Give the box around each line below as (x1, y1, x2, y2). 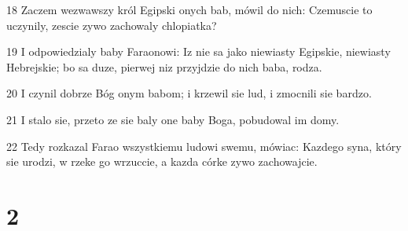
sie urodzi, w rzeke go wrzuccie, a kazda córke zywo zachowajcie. (6, 153, 318, 170)
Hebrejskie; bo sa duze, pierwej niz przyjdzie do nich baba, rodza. (6, 58, 322, 75)
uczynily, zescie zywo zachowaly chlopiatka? (6, 16, 217, 33)
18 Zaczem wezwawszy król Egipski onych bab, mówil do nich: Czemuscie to (6, 2, 373, 17)
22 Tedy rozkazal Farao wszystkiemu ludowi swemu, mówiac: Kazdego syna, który (6, 137, 402, 154)
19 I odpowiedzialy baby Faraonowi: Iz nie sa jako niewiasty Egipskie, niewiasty (6, 43, 391, 60)
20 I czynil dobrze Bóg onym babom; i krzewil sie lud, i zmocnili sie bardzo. (6, 85, 372, 101)
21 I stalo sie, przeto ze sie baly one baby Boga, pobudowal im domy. (6, 111, 340, 127)
